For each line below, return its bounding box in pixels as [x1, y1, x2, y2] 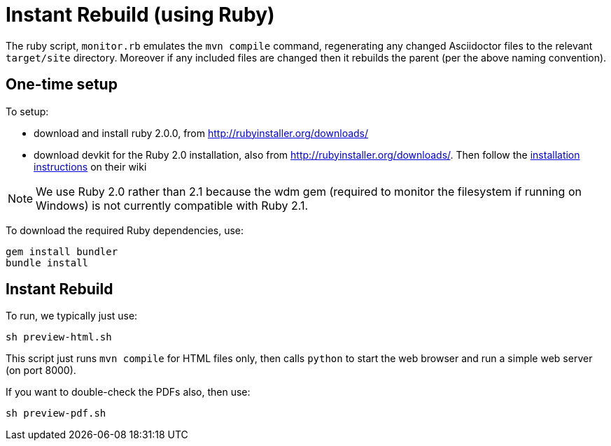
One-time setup [6, 75, 118, 94]
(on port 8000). [6, 364, 76, 377]
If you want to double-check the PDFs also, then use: [6, 386, 251, 398]
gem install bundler [6, 245, 118, 257]
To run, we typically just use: [6, 310, 138, 322]
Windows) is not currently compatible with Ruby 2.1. [36, 198, 309, 213]
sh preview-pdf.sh [6, 408, 106, 419]
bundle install [6, 257, 89, 268]
